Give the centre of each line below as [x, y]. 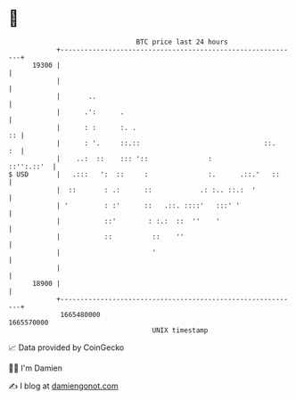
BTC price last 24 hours [182, 42]
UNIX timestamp [180, 330]
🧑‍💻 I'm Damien [36, 368]
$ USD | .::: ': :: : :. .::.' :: [144, 174]
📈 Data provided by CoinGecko [66, 347]
